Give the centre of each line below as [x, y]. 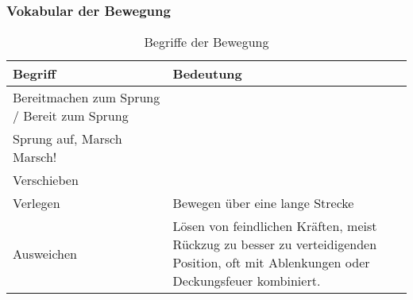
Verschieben [46, 180]
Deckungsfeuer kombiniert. [247, 281]
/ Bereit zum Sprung [71, 116]
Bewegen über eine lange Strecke [263, 203]
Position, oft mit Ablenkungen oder [271, 263]
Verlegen [37, 203]
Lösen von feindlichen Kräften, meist [275, 226]
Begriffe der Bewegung [206, 42]
